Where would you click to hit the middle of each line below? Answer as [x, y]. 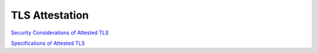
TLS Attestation [50, 15]
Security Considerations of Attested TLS [60, 33]
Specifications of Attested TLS [48, 43]
